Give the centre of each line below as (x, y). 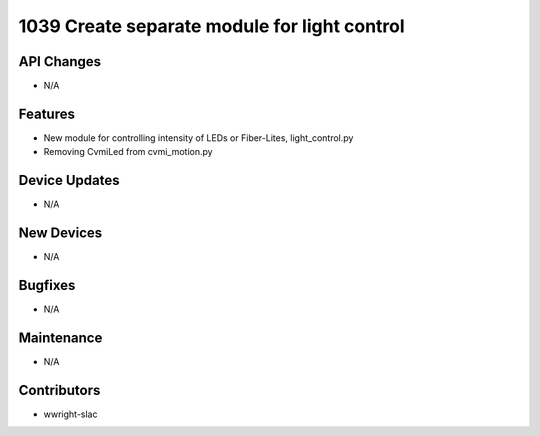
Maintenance (60, 337)
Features (46, 113)
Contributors (59, 390)
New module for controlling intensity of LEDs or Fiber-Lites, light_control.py (198, 137)
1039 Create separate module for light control (211, 26)
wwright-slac (70, 414)
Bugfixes (47, 285)
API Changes (60, 61)
